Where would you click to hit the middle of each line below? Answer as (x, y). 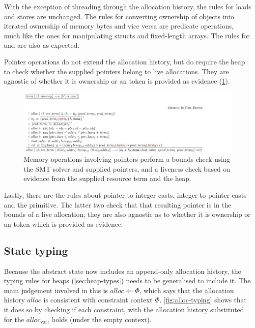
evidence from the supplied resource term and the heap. (107, 178)
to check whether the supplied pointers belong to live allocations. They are (116, 71)
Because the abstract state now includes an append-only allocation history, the (123, 271)
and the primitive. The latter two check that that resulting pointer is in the (118, 204)
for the (14, 319)
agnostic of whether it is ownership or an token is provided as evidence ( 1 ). (117, 81)
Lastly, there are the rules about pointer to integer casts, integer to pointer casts (125, 195)
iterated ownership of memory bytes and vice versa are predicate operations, (119, 26)
